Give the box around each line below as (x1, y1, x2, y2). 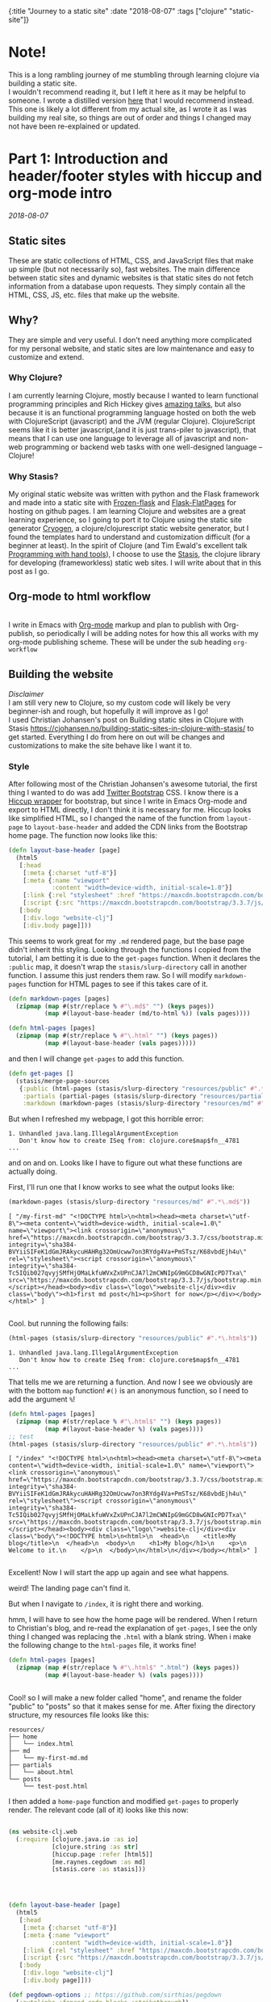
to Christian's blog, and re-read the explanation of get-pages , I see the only (8, 1623, 258, 1633)
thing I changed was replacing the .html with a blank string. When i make (8, 1632, 252, 1642)
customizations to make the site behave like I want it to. (8, 740, 192, 750)
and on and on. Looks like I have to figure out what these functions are (8, 1158, 243, 1168)
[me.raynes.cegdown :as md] (51, 1857, 147, 1866)
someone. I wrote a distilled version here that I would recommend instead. (8, 95, 254, 105)
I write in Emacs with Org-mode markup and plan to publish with (8, 620, 222, 630)
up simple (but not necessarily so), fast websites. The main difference (8, 264, 240, 274)
